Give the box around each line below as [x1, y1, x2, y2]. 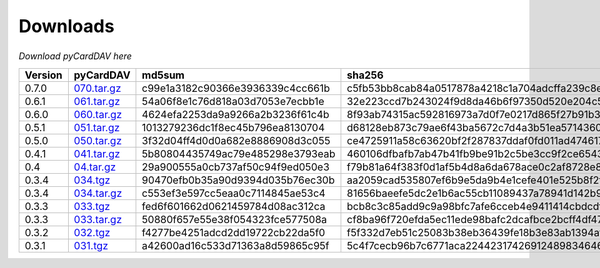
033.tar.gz [73, 212, 122, 226]
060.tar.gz [73, 107, 123, 121]
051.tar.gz [73, 120, 120, 134]
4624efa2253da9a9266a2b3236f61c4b [141, 107, 330, 121]
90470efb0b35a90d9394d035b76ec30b [141, 173, 335, 187]
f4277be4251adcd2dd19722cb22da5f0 [141, 225, 326, 239]
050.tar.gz [73, 133, 122, 147]
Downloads [18, 15, 115, 37]
